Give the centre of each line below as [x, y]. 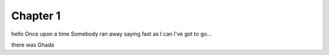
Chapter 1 [36, 16]
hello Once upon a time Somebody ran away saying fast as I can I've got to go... [111, 34]
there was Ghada [33, 45]
